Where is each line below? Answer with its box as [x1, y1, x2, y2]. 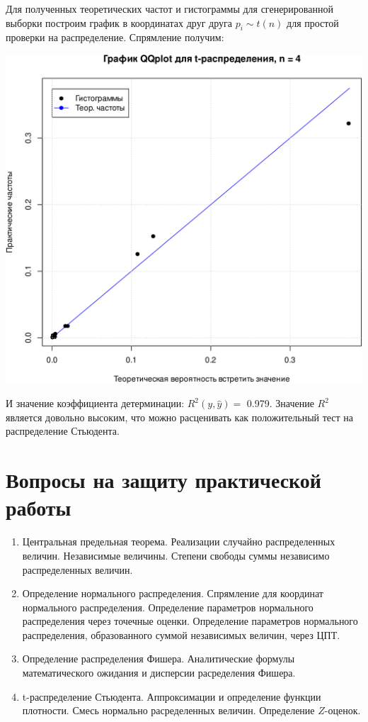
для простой [287, 15, 339, 30]
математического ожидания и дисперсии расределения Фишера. [22, 665, 296, 680]
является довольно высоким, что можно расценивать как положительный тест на [6, 409, 354, 424]
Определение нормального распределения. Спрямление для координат [22, 586, 323, 601]
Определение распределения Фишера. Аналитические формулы [22, 651, 295, 666]
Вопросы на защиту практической [6, 465, 321, 494]
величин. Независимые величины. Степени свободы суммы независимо [22, 548, 330, 562]
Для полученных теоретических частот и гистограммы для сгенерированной [6, 1, 333, 16]
